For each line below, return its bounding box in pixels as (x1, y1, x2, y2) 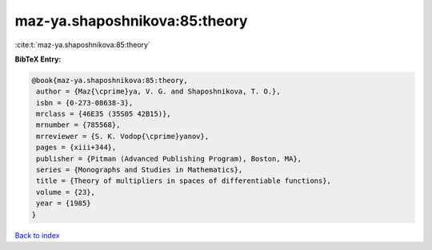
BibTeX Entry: (14, 54, 62, 64)
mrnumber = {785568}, (36, 121, 121, 129)
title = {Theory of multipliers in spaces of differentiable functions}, (36, 177, 332, 185)
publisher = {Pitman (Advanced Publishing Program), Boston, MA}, (36, 154, 302, 163)
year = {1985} (36, 199, 91, 208)
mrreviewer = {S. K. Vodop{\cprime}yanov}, (36, 132, 210, 141)
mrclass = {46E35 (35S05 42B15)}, (36, 109, 171, 119)
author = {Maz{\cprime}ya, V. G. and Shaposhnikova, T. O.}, (36, 87, 281, 96)
